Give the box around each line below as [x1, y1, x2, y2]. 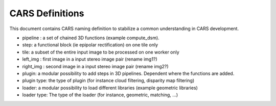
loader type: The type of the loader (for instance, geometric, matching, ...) [22, 92, 178, 98]
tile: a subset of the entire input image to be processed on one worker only [22, 49, 180, 55]
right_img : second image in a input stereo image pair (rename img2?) [22, 63, 169, 69]
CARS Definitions [9, 8, 84, 19]
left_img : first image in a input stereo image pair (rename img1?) [22, 56, 158, 62]
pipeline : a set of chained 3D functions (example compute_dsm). [22, 35, 159, 41]
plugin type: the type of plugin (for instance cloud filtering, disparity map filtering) [22, 77, 195, 84]
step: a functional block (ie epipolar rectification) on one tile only [22, 42, 158, 48]
